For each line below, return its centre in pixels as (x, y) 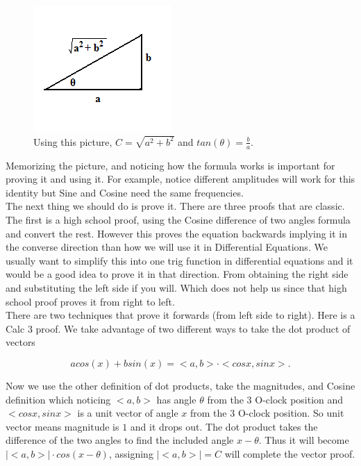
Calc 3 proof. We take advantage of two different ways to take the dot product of (178, 328)
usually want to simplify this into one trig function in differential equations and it (179, 260)
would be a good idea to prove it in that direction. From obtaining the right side (177, 274)
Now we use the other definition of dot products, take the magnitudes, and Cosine (180, 386)
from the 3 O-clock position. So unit (267, 413)
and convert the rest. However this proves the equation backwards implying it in (177, 233)
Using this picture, (73, 141)
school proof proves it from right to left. (90, 301)
